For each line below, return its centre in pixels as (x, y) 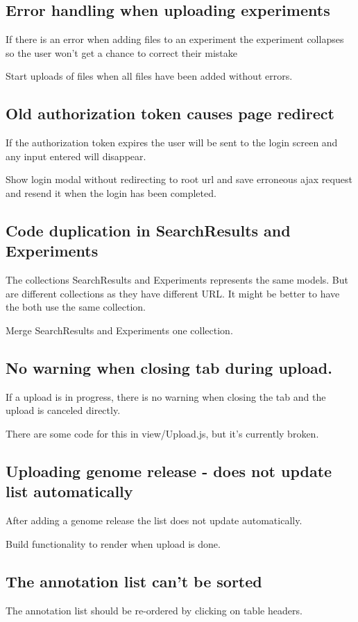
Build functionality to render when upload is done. (113, 543)
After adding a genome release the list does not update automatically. (154, 520)
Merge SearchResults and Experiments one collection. (119, 330)
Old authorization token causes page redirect (170, 113)
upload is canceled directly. (63, 410)
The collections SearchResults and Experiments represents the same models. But (177, 280)
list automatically (69, 491)
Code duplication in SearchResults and (148, 230)
